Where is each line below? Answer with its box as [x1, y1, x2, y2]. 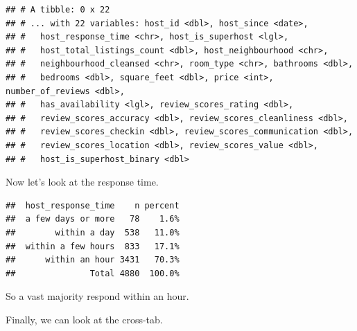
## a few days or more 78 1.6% [6, 214, 180, 224]
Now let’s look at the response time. [6, 175, 159, 189]
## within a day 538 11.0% [6, 227, 180, 238]
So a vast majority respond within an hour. [6, 289, 189, 303]
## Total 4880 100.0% [6, 268, 180, 278]
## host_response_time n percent [6, 200, 180, 211]
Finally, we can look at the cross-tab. [6, 312, 163, 326]
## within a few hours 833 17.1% [6, 241, 180, 251]
